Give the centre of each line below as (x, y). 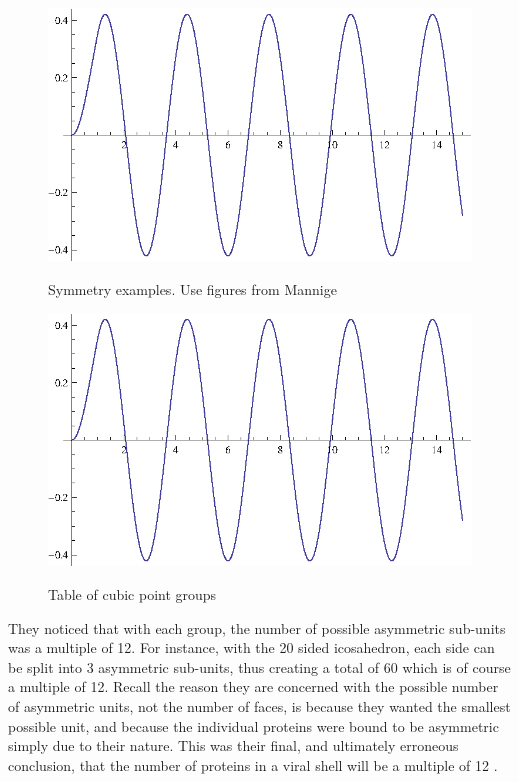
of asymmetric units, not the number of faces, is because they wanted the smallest (259, 705)
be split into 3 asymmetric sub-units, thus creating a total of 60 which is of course (259, 666)
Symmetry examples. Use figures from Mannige (192, 288)
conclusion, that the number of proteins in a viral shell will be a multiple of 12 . (253, 764)
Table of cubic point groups (132, 593)
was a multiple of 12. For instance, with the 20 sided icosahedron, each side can (251, 647)
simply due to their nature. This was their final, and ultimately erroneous (233, 745)
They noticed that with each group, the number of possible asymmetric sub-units (257, 627)
